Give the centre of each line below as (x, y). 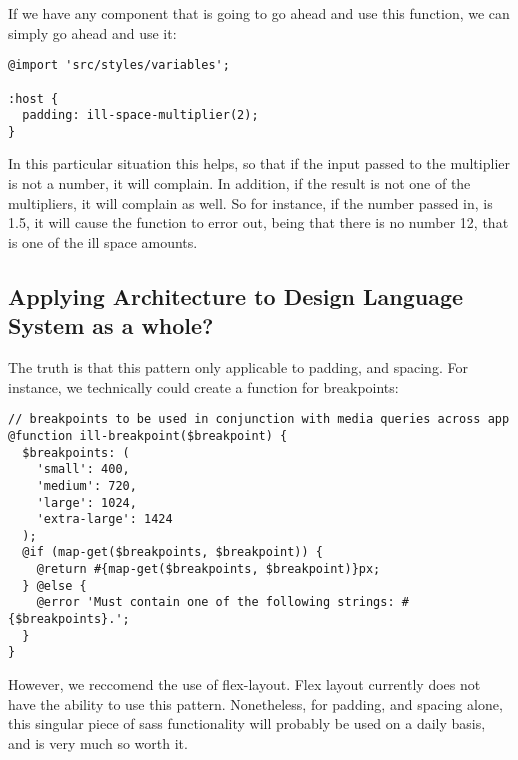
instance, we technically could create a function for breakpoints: (203, 386)
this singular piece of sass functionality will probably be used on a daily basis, (247, 723)
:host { (33, 98)
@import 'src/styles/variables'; (119, 65)
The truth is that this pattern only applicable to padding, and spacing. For (238, 367)
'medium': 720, (86, 485)
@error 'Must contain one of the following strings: (215, 602)
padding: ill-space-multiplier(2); (140, 115)
